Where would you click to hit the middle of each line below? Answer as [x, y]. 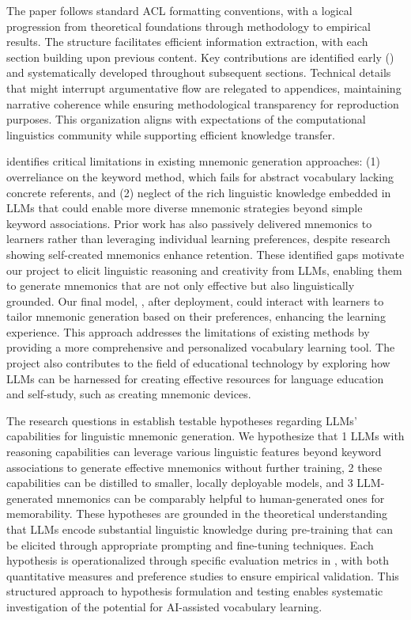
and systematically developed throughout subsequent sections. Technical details [199, 72]
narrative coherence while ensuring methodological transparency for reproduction [203, 103]
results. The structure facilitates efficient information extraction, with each [187, 42]
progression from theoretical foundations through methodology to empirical [189, 26]
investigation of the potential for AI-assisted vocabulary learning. [164, 606]
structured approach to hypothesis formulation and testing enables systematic [195, 591]
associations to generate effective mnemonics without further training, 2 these [194, 467]
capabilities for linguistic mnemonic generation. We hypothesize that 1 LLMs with [205, 436]
